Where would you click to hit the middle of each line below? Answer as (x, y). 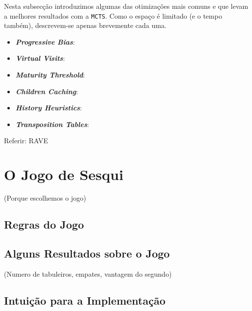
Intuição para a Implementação (85, 300)
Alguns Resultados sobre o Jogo (87, 253)
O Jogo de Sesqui (64, 174)
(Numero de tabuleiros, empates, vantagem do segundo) (88, 273)
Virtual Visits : (40, 58)
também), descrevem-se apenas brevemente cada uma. (85, 25)
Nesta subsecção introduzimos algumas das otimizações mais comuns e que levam (126, 6)
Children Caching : (47, 91)
